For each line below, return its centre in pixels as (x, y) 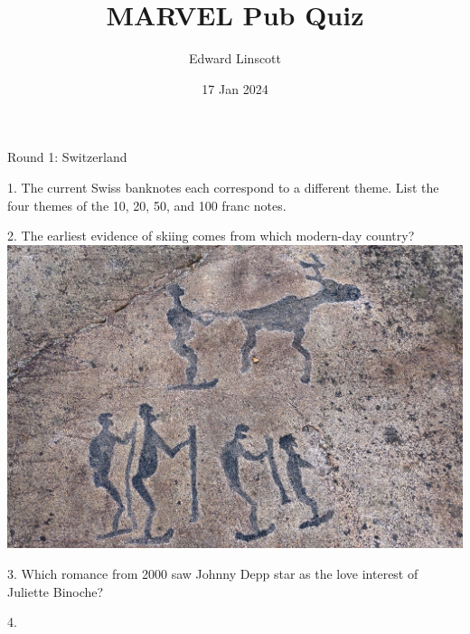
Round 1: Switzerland (67, 157)
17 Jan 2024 (235, 88)
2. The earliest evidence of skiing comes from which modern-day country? (211, 236)
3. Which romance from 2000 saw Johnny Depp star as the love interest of (213, 573)
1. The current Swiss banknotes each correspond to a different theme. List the (223, 187)
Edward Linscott (235, 58)
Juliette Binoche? (56, 591)
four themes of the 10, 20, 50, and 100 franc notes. (147, 205)
